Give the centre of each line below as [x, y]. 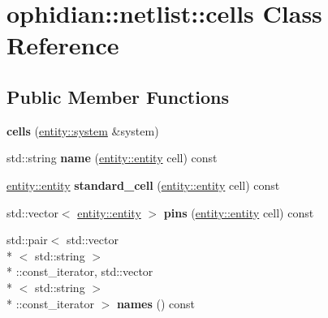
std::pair [27, 240]
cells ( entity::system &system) [83, 130]
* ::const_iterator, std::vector [80, 271]
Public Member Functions [118, 96]
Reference [63, 45]
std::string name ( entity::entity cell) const [112, 158]
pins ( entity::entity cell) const [239, 212]
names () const [155, 303]
